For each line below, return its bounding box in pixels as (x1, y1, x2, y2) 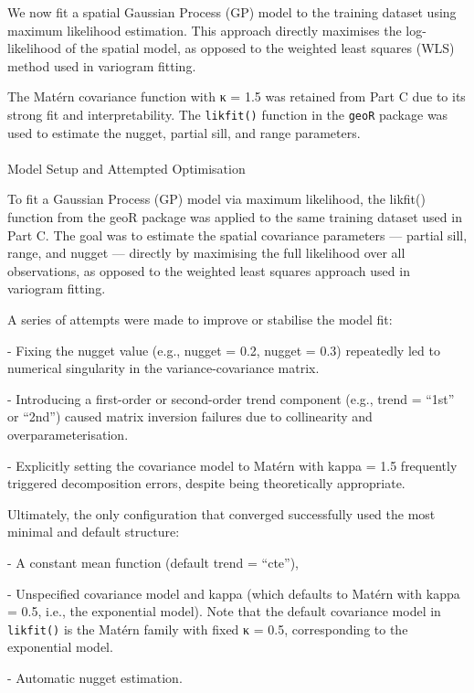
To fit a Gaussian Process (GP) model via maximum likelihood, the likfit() (7, 189, 426, 208)
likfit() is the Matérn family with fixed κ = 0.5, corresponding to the (7, 619, 408, 638)
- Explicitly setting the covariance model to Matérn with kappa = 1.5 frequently (7, 455, 458, 474)
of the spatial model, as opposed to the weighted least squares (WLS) (65, 38, 455, 58)
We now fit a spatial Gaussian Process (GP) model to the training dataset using (7, 3, 457, 21)
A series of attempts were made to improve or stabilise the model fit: (7, 309, 393, 328)
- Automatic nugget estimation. (7, 667, 183, 687)
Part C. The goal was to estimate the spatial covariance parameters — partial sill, (7, 225, 468, 244)
